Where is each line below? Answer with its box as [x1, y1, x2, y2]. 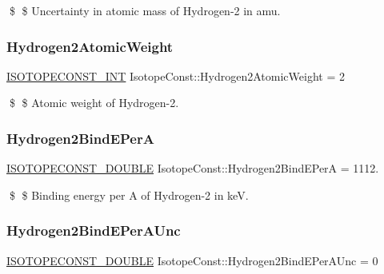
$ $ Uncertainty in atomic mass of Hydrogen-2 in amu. [9, 2, 281, 18]
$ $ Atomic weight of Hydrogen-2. [9, 94, 179, 111]
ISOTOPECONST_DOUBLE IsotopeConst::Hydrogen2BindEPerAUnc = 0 [6, 252, 378, 268]
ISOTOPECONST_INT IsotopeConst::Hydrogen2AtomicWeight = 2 [6, 67, 345, 84]
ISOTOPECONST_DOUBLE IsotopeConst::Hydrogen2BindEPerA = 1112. [6, 160, 379, 177]
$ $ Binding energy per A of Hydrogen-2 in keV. [9, 186, 249, 203]
